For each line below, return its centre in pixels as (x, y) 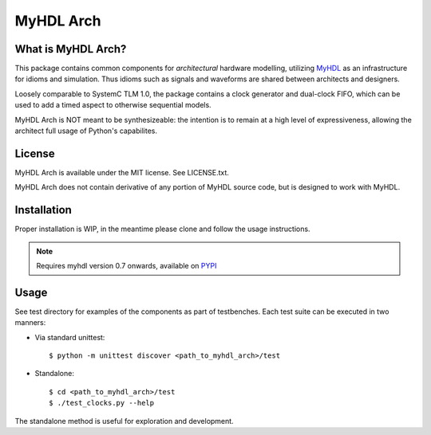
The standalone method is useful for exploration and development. (125, 421)
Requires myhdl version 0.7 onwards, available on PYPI (127, 266)
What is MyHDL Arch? (71, 49)
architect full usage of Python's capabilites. (86, 131)
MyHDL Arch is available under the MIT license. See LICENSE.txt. (122, 172)
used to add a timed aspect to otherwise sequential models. (113, 105)
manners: (30, 323)
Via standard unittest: (70, 337)
